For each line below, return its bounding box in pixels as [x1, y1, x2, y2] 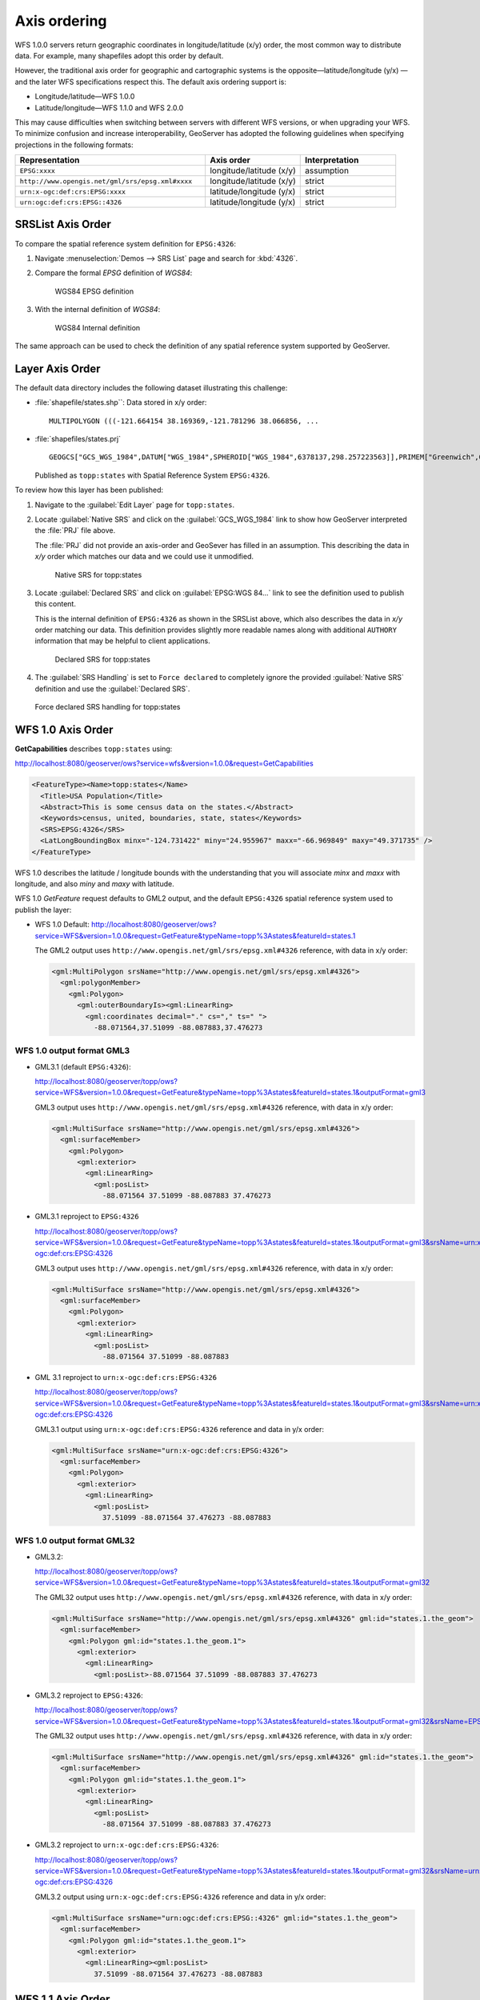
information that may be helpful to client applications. [34, 636, 211, 646]
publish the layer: [14, 905, 72, 914]
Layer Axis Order [14, 362, 101, 375]
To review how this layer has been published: [14, 485, 164, 495]
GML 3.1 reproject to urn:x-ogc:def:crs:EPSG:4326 [34, 1373, 218, 1382]
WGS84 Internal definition [54, 322, 141, 332]
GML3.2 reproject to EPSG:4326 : [34, 1690, 143, 1700]
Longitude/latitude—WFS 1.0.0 [34, 92, 135, 102]
